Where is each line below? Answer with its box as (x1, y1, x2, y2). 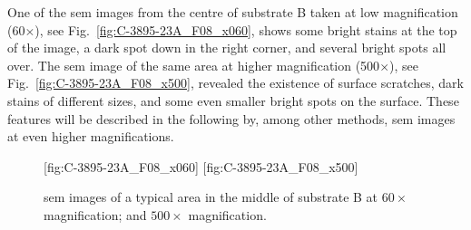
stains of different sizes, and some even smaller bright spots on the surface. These (7, 91, 459, 110)
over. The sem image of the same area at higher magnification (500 (7, 55, 380, 74)
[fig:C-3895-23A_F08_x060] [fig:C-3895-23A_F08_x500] (44, 157, 358, 176)
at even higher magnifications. (7, 127, 174, 146)
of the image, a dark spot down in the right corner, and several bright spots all (7, 38, 446, 57)
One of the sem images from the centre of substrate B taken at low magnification (7, 3, 458, 21)
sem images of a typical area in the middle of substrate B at (44, 187, 378, 206)
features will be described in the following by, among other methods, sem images (7, 109, 456, 128)
